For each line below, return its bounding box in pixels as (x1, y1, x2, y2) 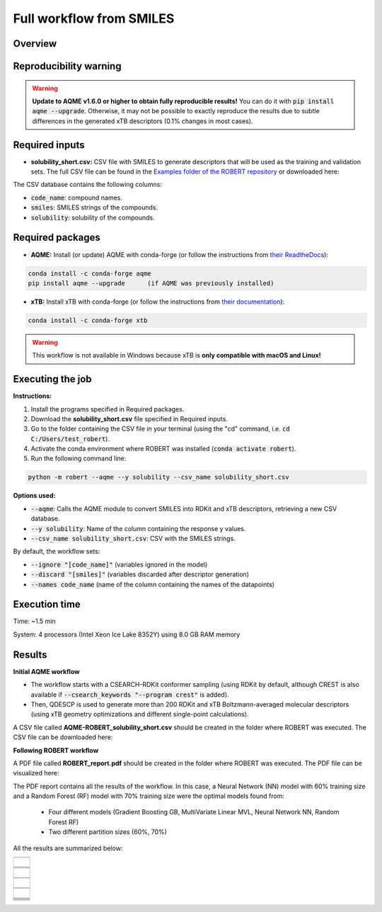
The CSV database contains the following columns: (13, 181, 163, 189)
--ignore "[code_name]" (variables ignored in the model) (30, 560, 208, 569)
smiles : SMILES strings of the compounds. (30, 203, 158, 212)
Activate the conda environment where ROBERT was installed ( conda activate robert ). (30, 445, 296, 453)
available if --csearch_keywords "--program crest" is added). (30, 690, 229, 699)
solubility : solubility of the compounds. (30, 213, 155, 222)
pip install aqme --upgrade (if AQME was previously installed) (28, 279, 274, 287)
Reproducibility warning (13, 60, 122, 72)
